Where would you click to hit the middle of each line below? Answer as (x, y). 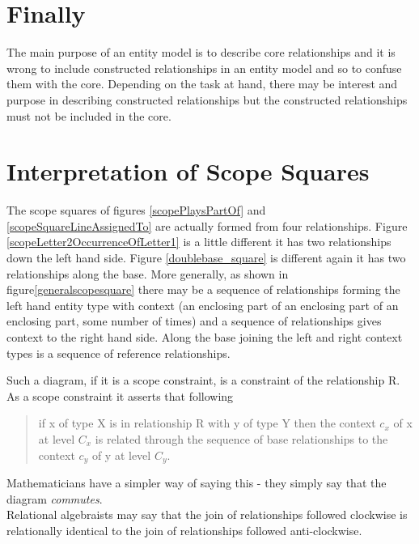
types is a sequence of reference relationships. (119, 353)
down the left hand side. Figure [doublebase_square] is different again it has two (206, 257)
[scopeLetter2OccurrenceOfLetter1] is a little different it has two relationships (199, 242)
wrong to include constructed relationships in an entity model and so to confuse (204, 68)
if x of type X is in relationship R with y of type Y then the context (207, 423)
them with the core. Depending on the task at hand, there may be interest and (202, 84)
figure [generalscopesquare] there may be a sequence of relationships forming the (203, 289)
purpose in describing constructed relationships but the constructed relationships (207, 99)
